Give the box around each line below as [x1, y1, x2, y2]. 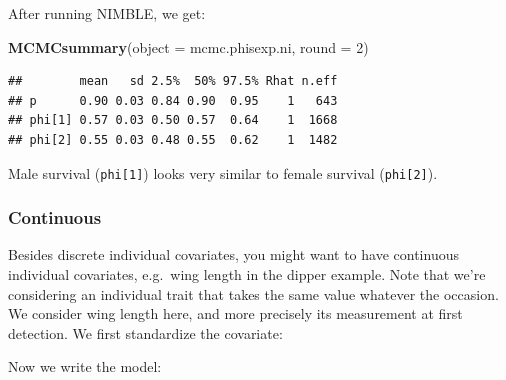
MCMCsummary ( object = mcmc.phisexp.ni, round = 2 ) [8, 36, 369, 57]
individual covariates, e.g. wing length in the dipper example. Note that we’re [8, 264, 486, 285]
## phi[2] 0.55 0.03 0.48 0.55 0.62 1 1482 [8, 132, 338, 147]
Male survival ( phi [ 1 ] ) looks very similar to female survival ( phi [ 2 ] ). [8, 162, 438, 183]
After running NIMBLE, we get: [8, 3, 206, 23]
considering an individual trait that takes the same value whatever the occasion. [8, 283, 499, 304]
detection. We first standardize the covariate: [8, 322, 283, 343]
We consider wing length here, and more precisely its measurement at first [8, 303, 463, 324]
